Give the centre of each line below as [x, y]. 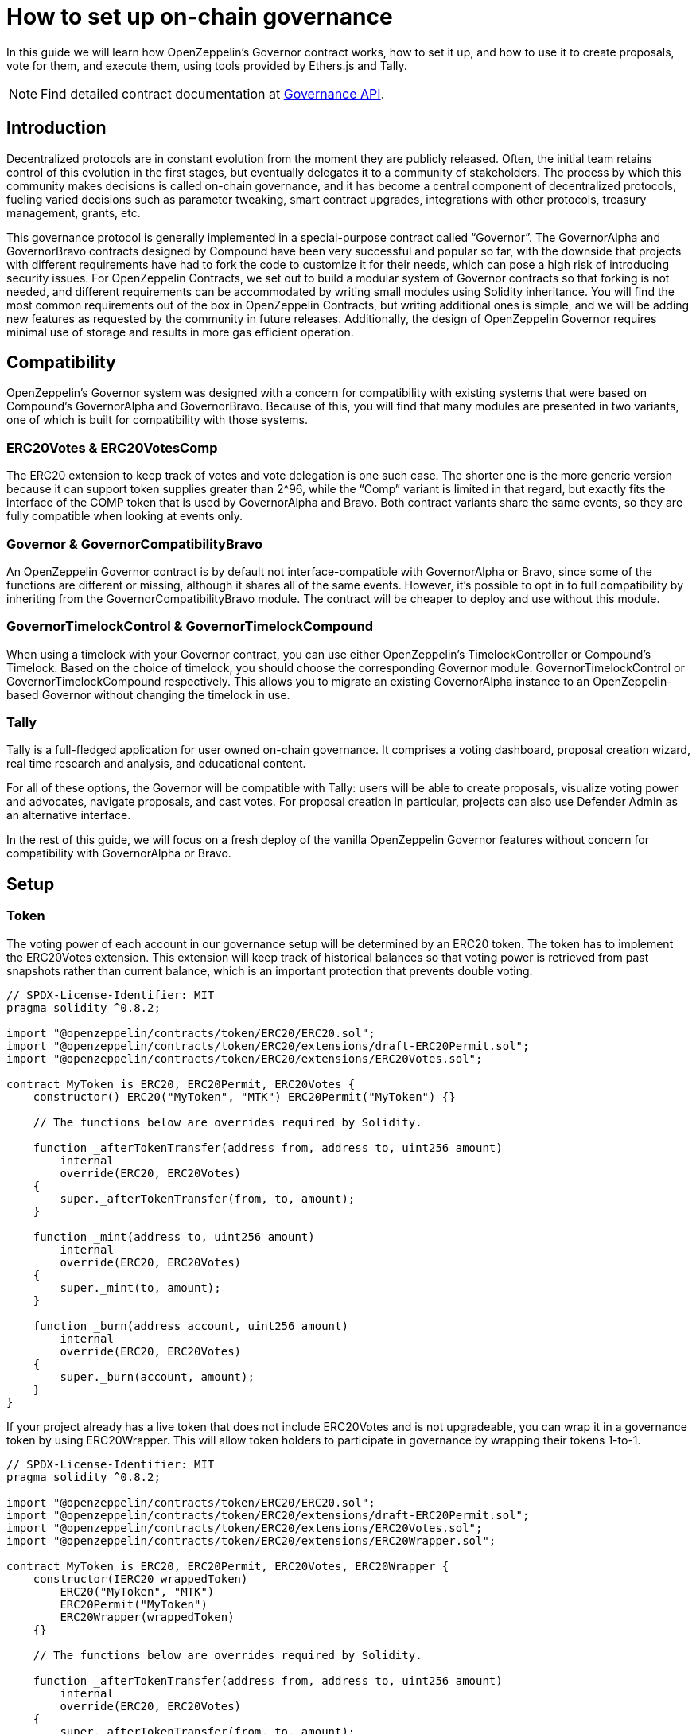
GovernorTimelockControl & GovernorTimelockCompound [190, 626]
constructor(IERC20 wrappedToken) [140, 1578]
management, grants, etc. [74, 212]
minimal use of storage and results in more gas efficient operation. [180, 332]
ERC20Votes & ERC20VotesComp [112, 447]
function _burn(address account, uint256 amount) [191, 1326]
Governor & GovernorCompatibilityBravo [134, 544]
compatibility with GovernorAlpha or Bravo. [119, 853]
